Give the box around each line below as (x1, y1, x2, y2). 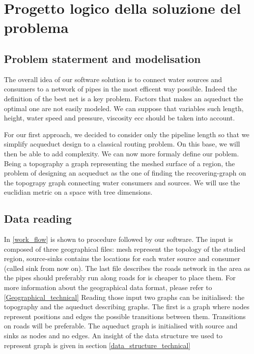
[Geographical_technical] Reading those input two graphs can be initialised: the (4, 292, 245, 302)
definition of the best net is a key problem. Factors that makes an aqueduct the (4, 93, 243, 103)
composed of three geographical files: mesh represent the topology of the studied (4, 243, 246, 254)
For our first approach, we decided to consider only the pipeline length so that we (4, 129, 250, 139)
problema (4, 17, 69, 37)
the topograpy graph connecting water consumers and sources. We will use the (4, 177, 240, 187)
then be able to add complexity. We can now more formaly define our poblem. (4, 148, 239, 158)
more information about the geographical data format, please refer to (4, 282, 212, 293)
